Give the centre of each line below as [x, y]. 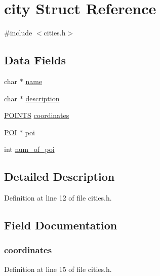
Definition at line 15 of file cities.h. [58, 269]
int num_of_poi [29, 149]
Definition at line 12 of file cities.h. [58, 198]
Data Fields [35, 60]
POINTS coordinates [37, 115]
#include [18, 33]
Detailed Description [59, 176]
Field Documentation [61, 225]
